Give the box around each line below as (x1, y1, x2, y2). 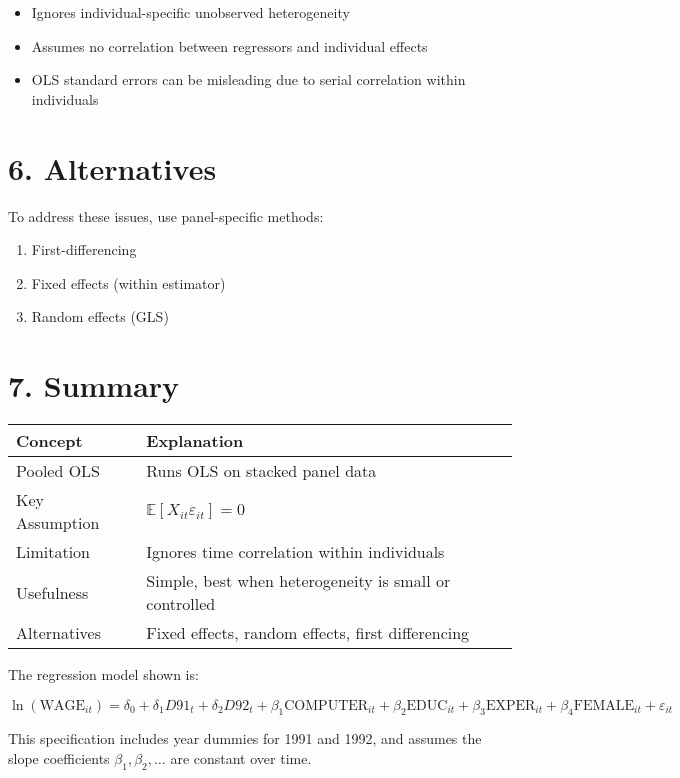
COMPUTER (284, 698, 369, 713)
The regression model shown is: (8, 664, 199, 684)
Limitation (16, 540, 91, 563)
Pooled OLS (16, 459, 101, 482)
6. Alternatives (8, 147, 217, 188)
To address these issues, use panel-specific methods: (8, 205, 324, 226)
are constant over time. (170, 747, 312, 768)
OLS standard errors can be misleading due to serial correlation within (31, 69, 466, 90)
